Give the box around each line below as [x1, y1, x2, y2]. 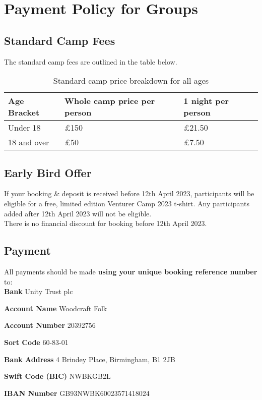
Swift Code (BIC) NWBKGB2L [4, 371, 111, 381]
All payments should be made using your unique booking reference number [4, 266, 257, 276]
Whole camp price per [64, 95, 155, 107]
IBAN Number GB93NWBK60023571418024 [4, 387, 150, 398]
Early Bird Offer [4, 164, 92, 180]
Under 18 [8, 122, 41, 134]
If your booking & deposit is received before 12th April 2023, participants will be [4, 188, 254, 199]
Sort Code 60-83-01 [4, 336, 69, 347]
